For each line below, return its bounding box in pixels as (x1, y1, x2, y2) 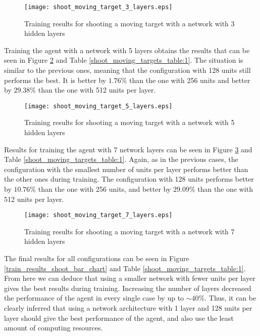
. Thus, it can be (204, 292, 256, 303)
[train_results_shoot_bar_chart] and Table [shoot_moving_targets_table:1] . (4, 263, 246, 273)
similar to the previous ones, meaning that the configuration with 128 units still (4, 65, 251, 75)
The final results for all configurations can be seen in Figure (4, 253, 189, 264)
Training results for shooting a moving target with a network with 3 (24, 18, 235, 28)
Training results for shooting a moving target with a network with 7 (24, 226, 235, 236)
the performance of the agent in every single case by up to (4, 292, 184, 303)
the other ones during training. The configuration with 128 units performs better (4, 174, 254, 184)
